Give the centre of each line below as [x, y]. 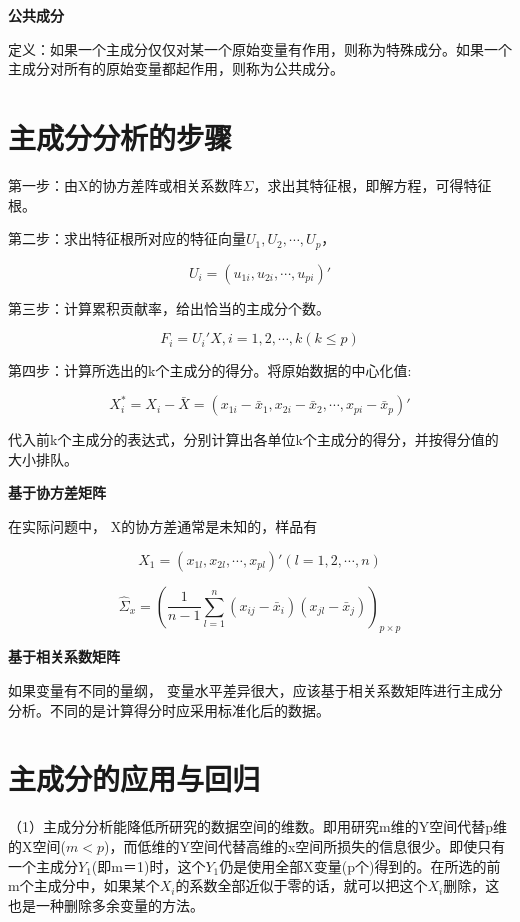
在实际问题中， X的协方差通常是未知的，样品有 [163, 526]
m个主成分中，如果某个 [84, 885]
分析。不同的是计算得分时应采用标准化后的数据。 [169, 709]
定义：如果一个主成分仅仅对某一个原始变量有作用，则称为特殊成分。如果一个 [260, 48]
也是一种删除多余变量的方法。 [106, 904]
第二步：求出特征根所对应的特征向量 [127, 238]
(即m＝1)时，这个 [148, 865]
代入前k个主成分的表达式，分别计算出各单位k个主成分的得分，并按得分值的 [253, 439]
